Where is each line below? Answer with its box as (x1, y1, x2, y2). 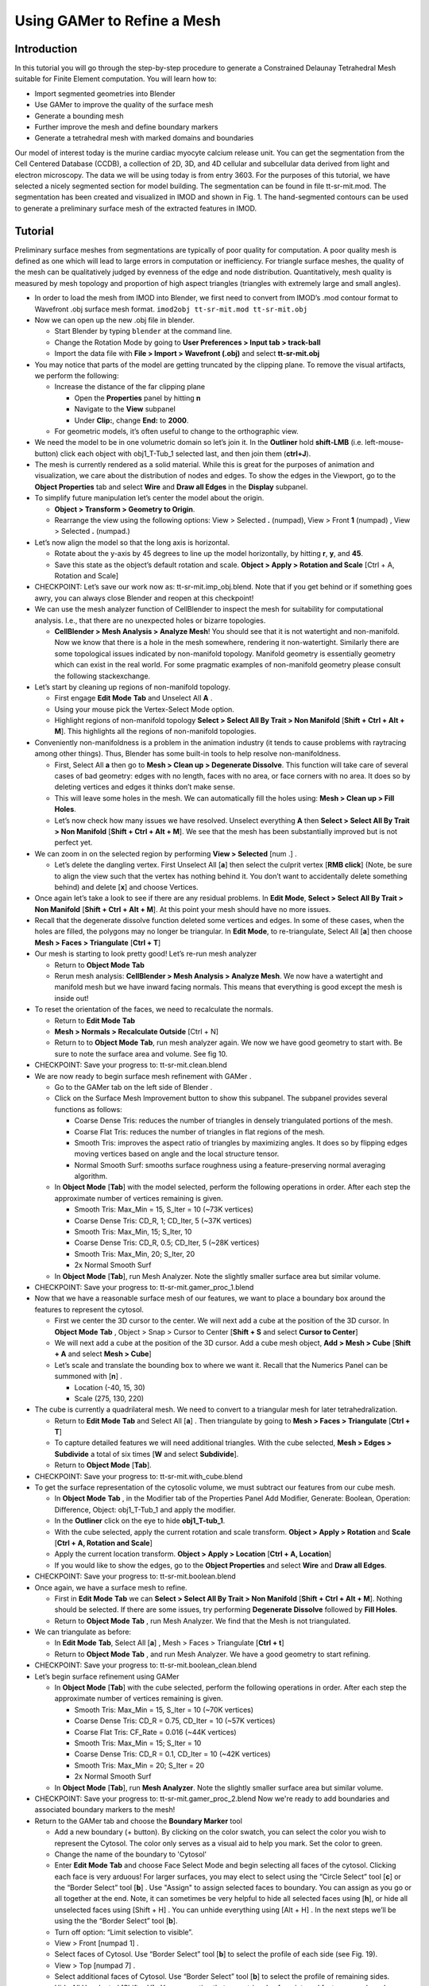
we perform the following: (34, 370, 119, 381)
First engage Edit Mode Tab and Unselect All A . (54, 694, 213, 703)
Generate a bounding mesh (34, 111, 124, 121)
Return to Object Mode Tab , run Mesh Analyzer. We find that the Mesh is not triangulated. (54, 1616, 351, 1625)
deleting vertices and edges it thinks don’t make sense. (54, 782, 235, 792)
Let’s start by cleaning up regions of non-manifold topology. (34, 682, 230, 691)
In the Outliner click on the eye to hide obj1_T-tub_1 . (54, 1516, 226, 1525)
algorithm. (74, 1172, 108, 1181)
